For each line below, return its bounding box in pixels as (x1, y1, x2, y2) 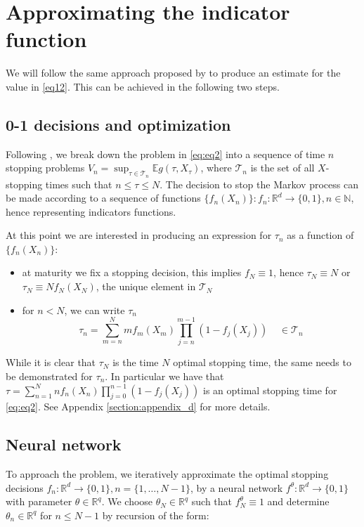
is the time (112, 355, 159, 370)
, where (200, 160, 232, 175)
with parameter (6, 494, 72, 509)
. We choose (101, 494, 153, 509)
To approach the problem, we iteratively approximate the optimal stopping (6, 467, 329, 481)
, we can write (64, 302, 125, 317)
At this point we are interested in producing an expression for (6, 228, 272, 242)
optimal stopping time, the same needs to (173, 355, 351, 370)
